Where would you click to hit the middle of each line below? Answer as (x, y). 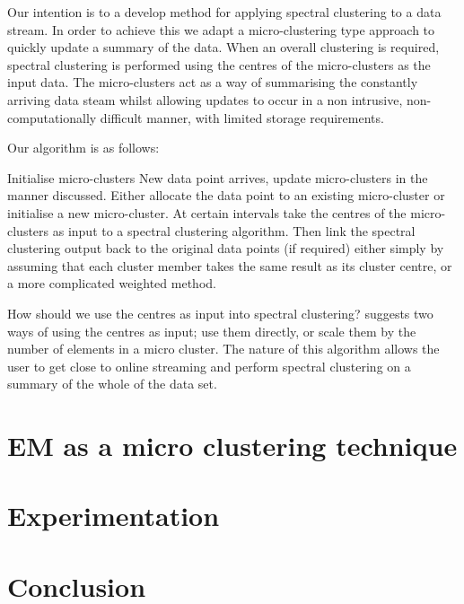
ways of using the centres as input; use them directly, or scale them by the (212, 331)
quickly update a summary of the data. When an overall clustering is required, (223, 47)
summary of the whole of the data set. (112, 384)
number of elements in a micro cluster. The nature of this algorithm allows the (223, 349)
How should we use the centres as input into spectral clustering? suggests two (220, 313)
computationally (52, 117)
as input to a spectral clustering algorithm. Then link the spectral (234, 230)
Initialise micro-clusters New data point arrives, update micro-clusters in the (218, 177)
